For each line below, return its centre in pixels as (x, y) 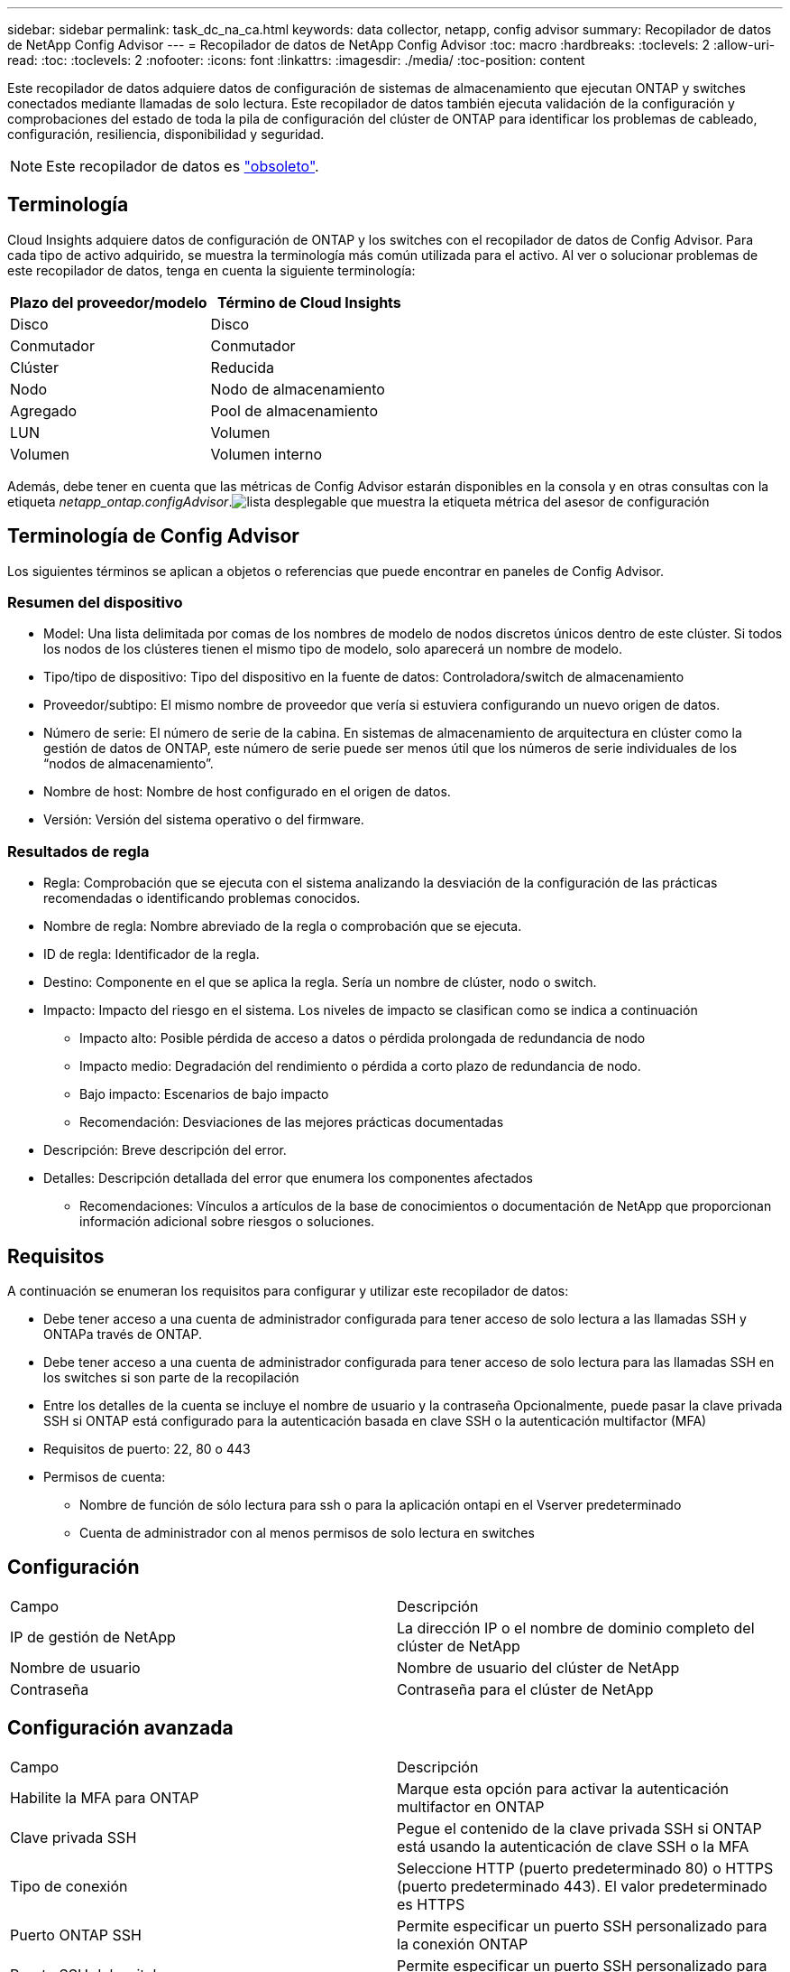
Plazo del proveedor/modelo (109, 302)
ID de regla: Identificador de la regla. (152, 954)
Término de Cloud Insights (309, 302)
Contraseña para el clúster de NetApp (525, 1689)
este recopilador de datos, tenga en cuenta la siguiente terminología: (211, 270)
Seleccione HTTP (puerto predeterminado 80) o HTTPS (585, 1868)
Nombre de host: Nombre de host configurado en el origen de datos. (247, 792)
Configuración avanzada (120, 1728)
